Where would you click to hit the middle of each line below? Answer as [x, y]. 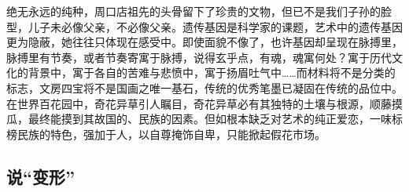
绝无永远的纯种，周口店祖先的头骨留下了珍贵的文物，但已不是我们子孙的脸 [199, 11]
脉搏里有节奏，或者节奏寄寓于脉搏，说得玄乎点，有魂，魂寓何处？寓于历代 [199, 57]
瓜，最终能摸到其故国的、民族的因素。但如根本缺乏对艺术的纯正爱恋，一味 [199, 119]
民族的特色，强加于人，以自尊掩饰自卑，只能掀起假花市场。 [171, 134]
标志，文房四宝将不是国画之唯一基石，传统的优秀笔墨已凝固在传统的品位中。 [204, 87]
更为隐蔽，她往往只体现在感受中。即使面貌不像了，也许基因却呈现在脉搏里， [204, 42]
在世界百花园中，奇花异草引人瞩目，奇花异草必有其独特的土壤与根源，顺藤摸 [204, 103]
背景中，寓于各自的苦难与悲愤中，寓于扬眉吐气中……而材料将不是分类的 [212, 72]
